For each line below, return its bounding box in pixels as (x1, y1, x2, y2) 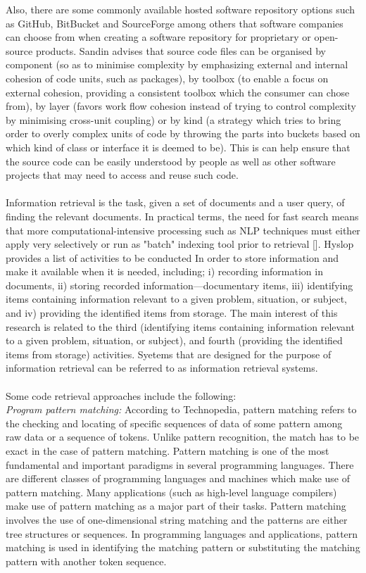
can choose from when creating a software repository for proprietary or (6, 30, 311, 44)
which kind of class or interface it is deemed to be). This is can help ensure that (6, 139, 351, 154)
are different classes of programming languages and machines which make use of (6, 471, 351, 486)
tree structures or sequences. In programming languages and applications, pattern (6, 526, 358, 541)
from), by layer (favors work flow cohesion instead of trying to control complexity (6, 99, 356, 113)
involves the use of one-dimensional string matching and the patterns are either (6, 512, 348, 527)
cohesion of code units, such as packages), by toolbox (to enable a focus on (6, 70, 329, 85)
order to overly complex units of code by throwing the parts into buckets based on (6, 126, 360, 141)
